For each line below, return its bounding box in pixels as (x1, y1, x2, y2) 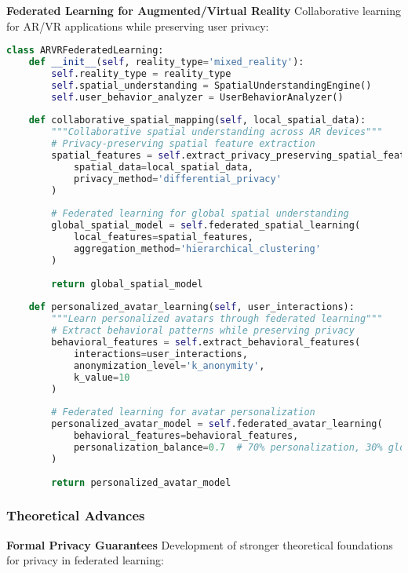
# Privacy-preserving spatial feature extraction (51, 138, 315, 150)
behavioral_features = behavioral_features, (73, 430, 299, 442)
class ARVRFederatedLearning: (6, 45, 164, 57)
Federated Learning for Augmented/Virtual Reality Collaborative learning (6, 2, 401, 18)
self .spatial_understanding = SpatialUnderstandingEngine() (51, 79, 372, 91)
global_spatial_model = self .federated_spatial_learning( (51, 220, 361, 232)
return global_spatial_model (51, 278, 203, 290)
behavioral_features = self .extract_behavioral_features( (51, 337, 361, 349)
